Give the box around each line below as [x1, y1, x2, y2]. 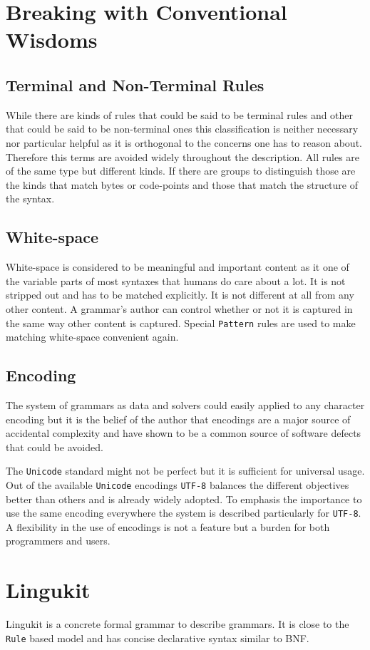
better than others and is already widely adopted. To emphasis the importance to [6, 491, 362, 506]
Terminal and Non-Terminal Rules [6, 73, 264, 96]
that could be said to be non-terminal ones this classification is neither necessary [6, 121, 359, 136]
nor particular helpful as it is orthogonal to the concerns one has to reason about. [6, 135, 362, 150]
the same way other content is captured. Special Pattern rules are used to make [6, 315, 356, 330]
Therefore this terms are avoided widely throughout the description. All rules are [6, 149, 360, 164]
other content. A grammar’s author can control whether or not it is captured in [6, 301, 353, 316]
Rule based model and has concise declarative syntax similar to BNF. [6, 630, 309, 645]
